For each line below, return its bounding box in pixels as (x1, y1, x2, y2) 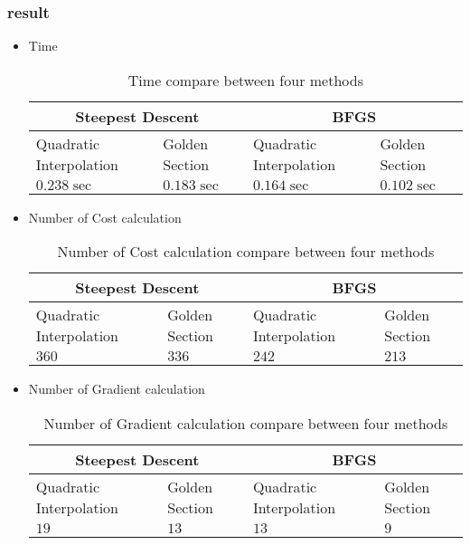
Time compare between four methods (127, 69, 363, 91)
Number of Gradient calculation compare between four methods (43, 413, 448, 434)
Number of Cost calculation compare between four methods (57, 241, 435, 263)
